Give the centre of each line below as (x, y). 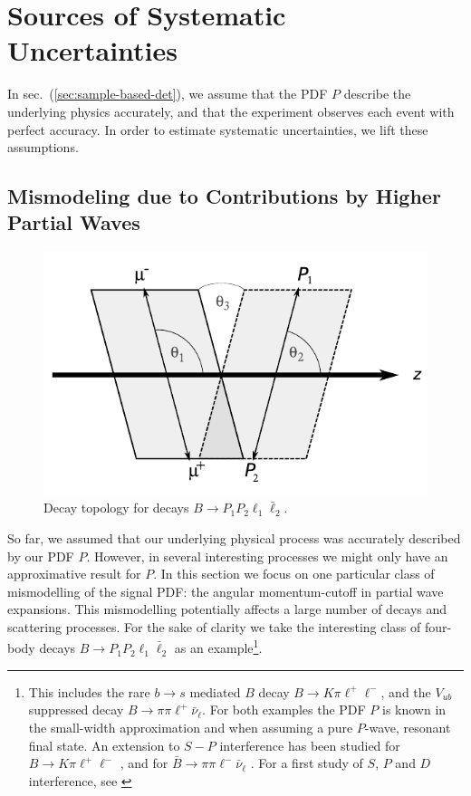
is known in (414, 710)
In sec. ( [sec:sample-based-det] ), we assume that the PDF (168, 94)
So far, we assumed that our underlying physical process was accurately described (234, 537)
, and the (406, 691)
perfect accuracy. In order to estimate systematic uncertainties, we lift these (218, 129)
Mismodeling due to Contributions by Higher (224, 196)
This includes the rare (89, 691)
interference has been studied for (310, 745)
